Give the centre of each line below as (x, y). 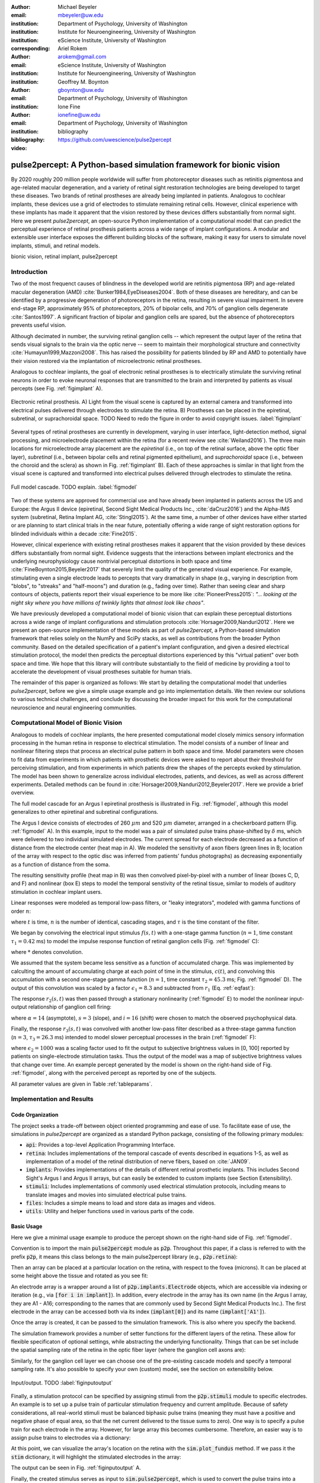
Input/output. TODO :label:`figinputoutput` (62, 1383)
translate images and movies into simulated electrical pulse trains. (106, 1195)
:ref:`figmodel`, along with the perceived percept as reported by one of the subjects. (114, 1073)
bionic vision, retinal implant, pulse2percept (64, 257)
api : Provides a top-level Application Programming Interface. (100, 1145)
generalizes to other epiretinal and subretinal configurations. (85, 812)
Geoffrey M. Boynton (83, 82)
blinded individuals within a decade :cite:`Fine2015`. (74, 533)
